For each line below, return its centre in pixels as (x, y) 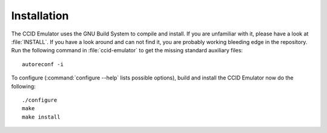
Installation (40, 16)
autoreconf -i (43, 64)
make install (41, 117)
